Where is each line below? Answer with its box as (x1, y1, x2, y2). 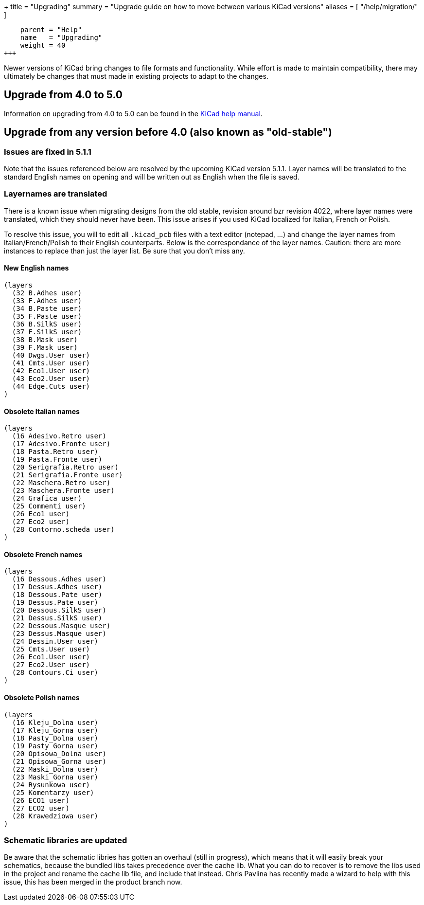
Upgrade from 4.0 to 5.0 (4, 89, 123, 101)
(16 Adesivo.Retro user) (12, 432, 106, 440)
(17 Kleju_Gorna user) (12, 726, 98, 734)
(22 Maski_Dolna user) (12, 765, 98, 773)
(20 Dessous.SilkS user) (12, 606, 106, 615)
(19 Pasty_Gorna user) (12, 742, 98, 750)
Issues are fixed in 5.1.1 (4, 146, 91, 157)
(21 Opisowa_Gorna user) (12, 757, 106, 765)
